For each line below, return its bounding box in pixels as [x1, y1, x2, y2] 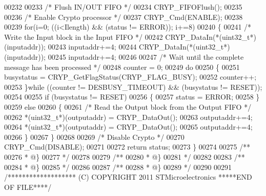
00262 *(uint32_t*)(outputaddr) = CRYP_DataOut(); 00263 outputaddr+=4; [4, 111, 253, 122]
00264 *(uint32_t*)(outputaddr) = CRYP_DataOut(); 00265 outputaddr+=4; [4, 121, 253, 132]
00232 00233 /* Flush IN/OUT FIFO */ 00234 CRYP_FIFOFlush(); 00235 [4, 2, 242, 12]
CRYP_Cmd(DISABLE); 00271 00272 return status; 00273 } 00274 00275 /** [4, 141, 251, 152]
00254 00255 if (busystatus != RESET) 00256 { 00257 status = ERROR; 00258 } [4, 91, 260, 102]
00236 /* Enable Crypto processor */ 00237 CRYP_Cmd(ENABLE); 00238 [4, 11, 243, 22]
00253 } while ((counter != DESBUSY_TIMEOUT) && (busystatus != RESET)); [4, 81, 262, 92]
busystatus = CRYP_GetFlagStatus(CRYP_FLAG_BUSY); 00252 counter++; [4, 71, 257, 82]
